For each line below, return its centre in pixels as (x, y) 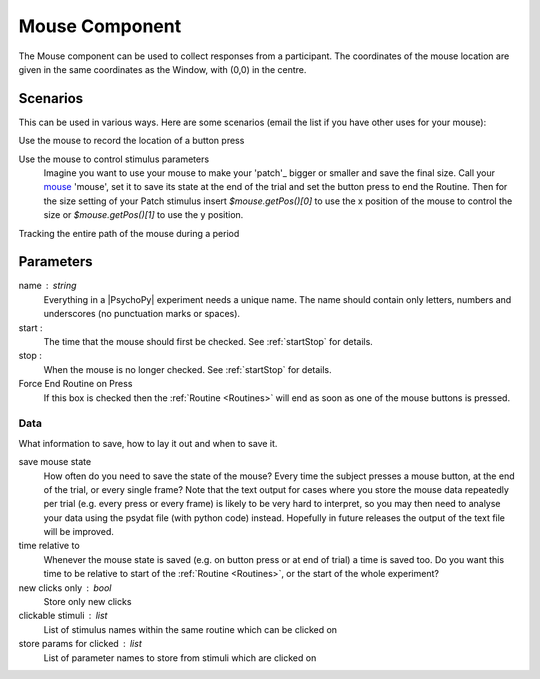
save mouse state (55, 462)
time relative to (49, 546)
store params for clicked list (80, 644)
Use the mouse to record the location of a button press (131, 141)
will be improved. (78, 532)
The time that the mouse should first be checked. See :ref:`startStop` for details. (208, 342)
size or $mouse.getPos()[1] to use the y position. (143, 215)
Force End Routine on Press (75, 384)
